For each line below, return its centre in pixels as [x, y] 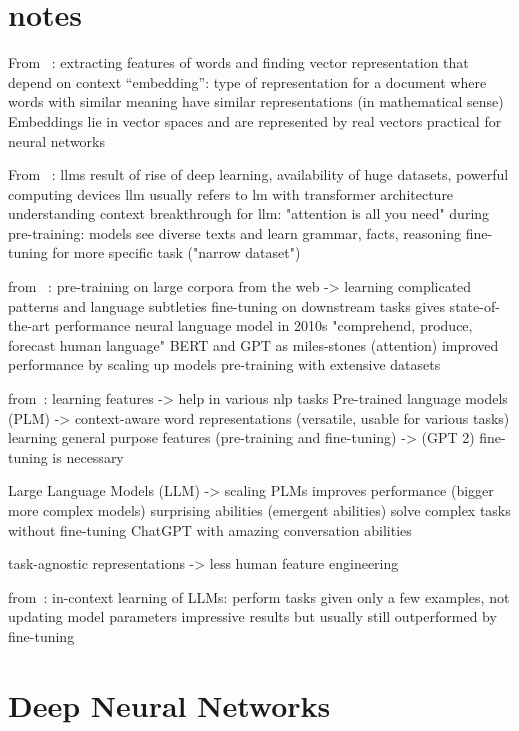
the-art [29, 325]
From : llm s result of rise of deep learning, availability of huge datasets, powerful [258, 174]
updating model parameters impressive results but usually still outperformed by [252, 616]
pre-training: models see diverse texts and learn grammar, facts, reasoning [234, 232]
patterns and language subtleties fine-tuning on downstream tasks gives [226, 305]
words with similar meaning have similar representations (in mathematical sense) [256, 101]
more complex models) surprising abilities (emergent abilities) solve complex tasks [259, 510]
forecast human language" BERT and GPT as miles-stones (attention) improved [253, 344]
